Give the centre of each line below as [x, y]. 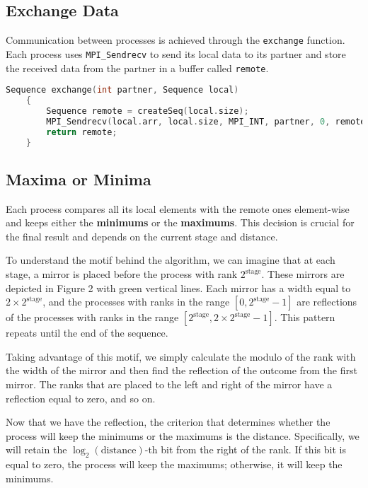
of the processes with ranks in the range [92, 317]
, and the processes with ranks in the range [136, 302]
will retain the [36, 449]
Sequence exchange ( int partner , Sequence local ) [122, 90]
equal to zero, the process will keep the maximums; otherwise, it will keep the [174, 464]
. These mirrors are [303, 274]
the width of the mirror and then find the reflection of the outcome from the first [182, 370]
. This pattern [305, 317]
